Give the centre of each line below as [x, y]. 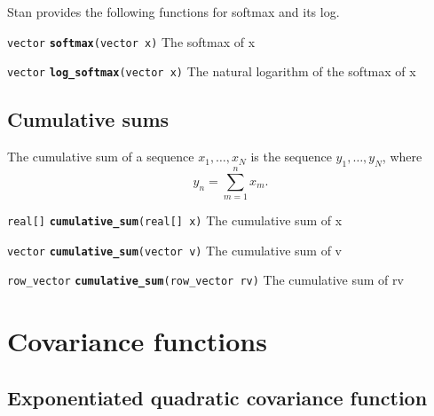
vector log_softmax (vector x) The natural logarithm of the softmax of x [212, 71]
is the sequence [291, 157]
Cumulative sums [88, 119]
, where [402, 157]
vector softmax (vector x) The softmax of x [131, 41]
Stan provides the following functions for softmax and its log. [174, 12]
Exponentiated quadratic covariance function [217, 397]
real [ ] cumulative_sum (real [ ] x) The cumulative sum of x [175, 220]
